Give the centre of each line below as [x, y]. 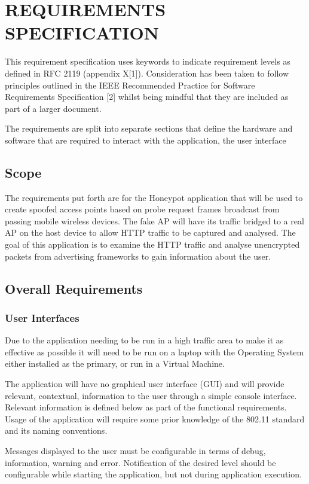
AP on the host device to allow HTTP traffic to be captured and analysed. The [150, 232]
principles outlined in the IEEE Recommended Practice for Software [130, 85]
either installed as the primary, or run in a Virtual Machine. [115, 363]
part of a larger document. [53, 108]
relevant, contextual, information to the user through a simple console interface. [151, 395]
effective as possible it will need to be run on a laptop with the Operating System [154, 351]
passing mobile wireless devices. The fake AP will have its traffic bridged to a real [154, 220]
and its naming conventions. [56, 430]
